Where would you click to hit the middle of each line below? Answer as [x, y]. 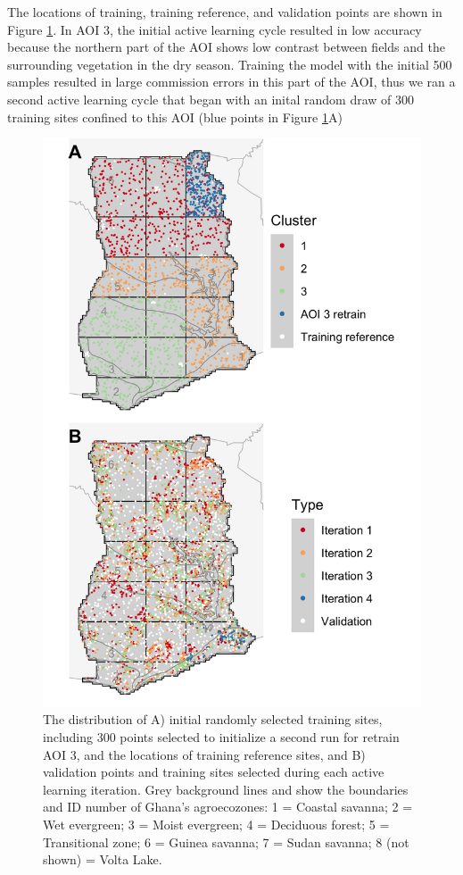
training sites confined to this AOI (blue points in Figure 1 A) [175, 117]
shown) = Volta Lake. [103, 859]
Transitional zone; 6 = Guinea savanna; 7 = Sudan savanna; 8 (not [226, 842]
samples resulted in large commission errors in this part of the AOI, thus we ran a [231, 82]
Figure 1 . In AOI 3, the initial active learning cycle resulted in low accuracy [215, 29]
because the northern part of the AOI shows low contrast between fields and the [226, 47]
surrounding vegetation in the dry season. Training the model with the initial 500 [230, 64]
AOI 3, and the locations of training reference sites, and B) [204, 754]
